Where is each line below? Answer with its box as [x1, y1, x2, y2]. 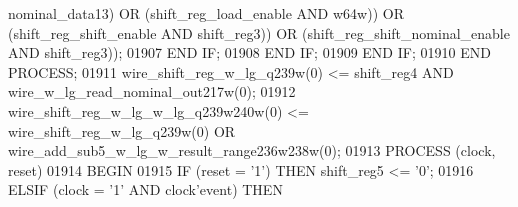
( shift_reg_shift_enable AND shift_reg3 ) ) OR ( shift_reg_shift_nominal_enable [8, 22, 510, 43]
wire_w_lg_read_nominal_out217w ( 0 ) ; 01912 [8, 81, 296, 102]
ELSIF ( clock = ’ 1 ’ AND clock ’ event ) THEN [8, 179, 283, 200]
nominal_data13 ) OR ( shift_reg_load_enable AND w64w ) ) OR [8, 3, 404, 23]
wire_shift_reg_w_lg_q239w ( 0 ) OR [8, 120, 236, 141]
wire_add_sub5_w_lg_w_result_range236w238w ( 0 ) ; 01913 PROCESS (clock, [8, 140, 496, 161]
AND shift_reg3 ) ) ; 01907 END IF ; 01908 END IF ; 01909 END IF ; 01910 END [8, 42, 491, 63]
